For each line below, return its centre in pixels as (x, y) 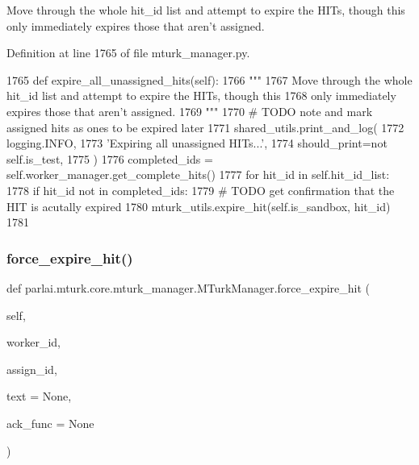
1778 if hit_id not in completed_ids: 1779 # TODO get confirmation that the (201, 190)
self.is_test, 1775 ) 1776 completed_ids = (110, 158)
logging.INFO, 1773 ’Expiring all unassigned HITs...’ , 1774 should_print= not (197, 143)
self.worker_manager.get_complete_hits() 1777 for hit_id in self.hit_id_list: (198, 174)
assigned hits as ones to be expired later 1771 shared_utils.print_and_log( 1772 (205, 127)
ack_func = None (50, 423)
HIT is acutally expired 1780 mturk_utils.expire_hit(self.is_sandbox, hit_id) (199, 206)
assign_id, (32, 369)
